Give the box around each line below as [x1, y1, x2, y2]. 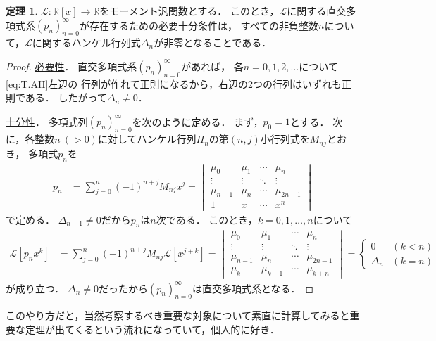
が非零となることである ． [154, 34, 272, 49]
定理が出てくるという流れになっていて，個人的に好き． [25, 321, 280, 336]
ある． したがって [25, 90, 107, 105]
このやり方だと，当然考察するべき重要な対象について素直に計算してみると [6, 308, 350, 323]
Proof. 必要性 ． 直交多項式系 [6, 58, 137, 73]
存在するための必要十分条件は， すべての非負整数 [89, 18, 319, 32]
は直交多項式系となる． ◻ [192, 281, 314, 295]
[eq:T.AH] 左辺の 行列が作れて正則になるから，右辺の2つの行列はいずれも [6, 76, 342, 91]
